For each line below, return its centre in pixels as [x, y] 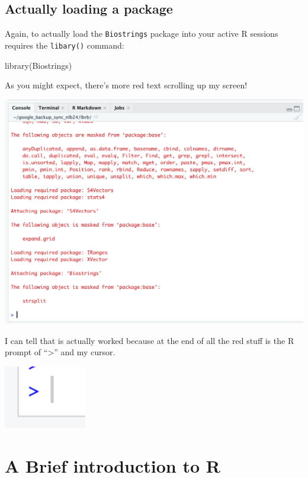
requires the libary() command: [65, 45]
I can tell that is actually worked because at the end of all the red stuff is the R [150, 340]
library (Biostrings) [38, 65]
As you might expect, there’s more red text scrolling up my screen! [126, 85]
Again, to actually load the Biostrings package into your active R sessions [142, 34]
